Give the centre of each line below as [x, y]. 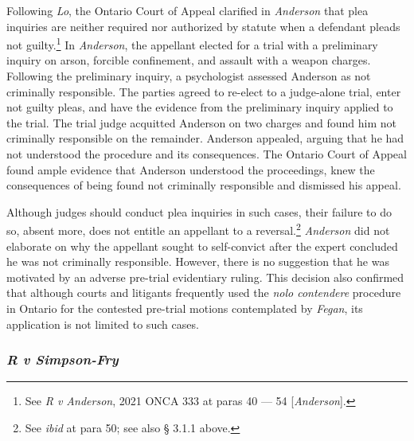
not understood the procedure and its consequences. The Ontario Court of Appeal [207, 154]
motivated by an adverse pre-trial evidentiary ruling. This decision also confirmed [205, 277]
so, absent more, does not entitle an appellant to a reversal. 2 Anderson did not [198, 229]
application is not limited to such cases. [103, 324]
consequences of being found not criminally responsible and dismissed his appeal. [204, 185]
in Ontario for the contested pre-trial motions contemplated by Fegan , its [185, 308]
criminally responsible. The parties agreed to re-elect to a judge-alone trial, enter [204, 91]
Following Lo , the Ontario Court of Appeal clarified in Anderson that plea [187, 10]
